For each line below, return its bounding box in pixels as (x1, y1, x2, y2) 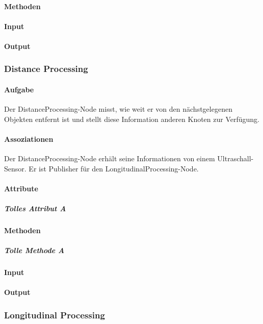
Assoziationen (4, 133, 54, 144)
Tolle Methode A (4, 245, 65, 256)
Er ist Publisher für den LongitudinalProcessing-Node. (29, 163, 199, 173)
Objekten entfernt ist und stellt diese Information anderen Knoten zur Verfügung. (4, 113, 259, 124)
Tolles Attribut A (4, 203, 66, 214)
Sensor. (4, 163, 27, 173)
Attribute (4, 183, 38, 193)
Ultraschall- (217, 153, 254, 164)
